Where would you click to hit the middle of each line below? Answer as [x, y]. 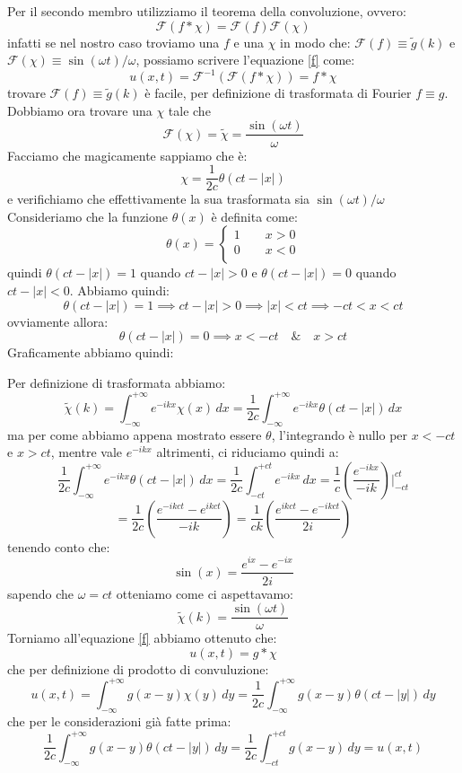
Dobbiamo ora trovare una [80, 110]
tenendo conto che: [59, 546]
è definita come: [254, 216]
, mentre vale [87, 452]
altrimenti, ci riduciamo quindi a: [248, 452]
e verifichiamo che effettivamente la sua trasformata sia [159, 199]
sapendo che [40, 593]
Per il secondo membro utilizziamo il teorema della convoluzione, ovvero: [207, 11]
